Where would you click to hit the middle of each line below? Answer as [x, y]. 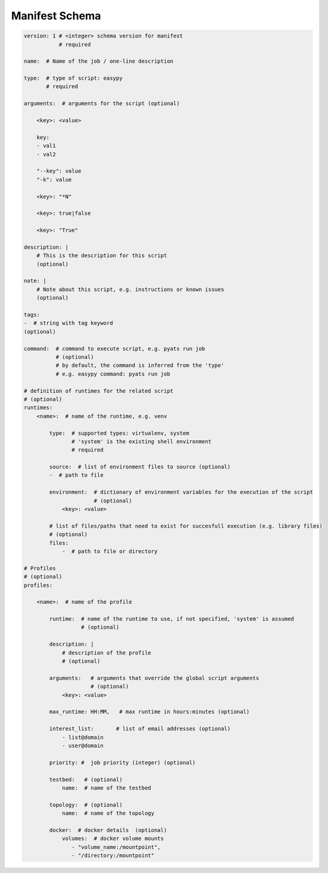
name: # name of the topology [108, 813]
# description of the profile [106, 653]
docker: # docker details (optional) [108, 830]
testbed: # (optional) [86, 779]
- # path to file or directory [110, 551]
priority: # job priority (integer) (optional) [122, 763]
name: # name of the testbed [106, 788]
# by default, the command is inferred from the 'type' [140, 366]
